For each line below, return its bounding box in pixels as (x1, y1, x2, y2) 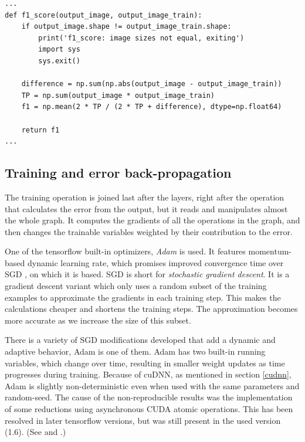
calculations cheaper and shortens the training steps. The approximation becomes (5, 302, 298, 315)
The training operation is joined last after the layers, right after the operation (5, 191, 284, 203)
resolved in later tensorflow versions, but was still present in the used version (5, 414, 281, 426)
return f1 (21, 125, 60, 134)
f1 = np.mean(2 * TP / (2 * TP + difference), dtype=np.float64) (21, 103, 282, 111)
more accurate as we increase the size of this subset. (5, 314, 191, 326)
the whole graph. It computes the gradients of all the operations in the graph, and (5, 214, 300, 226)
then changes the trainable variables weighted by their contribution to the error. (5, 225, 293, 237)
